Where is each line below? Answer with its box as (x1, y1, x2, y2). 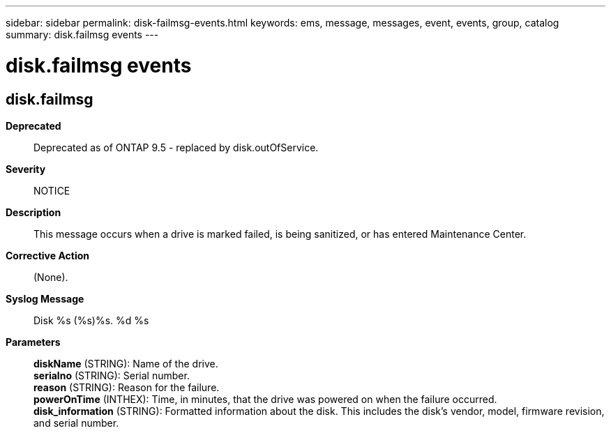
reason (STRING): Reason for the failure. (33, 381, 220, 393)
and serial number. (33, 416, 119, 429)
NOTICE (33, 184, 70, 197)
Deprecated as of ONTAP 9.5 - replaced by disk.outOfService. (33, 141, 319, 153)
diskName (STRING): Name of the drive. (33, 357, 218, 370)
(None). (33, 271, 68, 283)
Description (6, 206, 61, 218)
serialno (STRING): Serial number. (33, 369, 190, 381)
